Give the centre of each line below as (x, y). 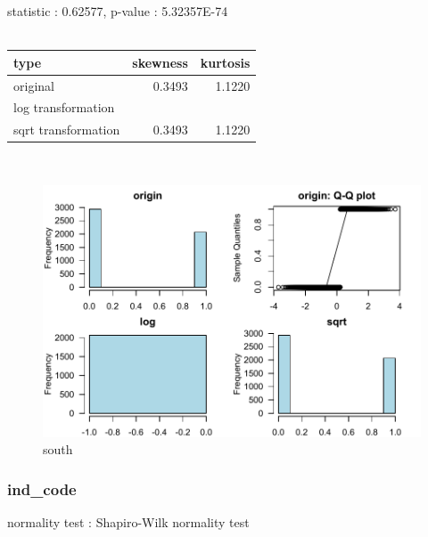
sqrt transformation (67, 130)
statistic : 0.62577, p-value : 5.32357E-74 (118, 11)
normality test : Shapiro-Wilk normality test (128, 521)
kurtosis (225, 62)
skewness (160, 62)
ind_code (42, 488)
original (34, 85)
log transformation (64, 107)
